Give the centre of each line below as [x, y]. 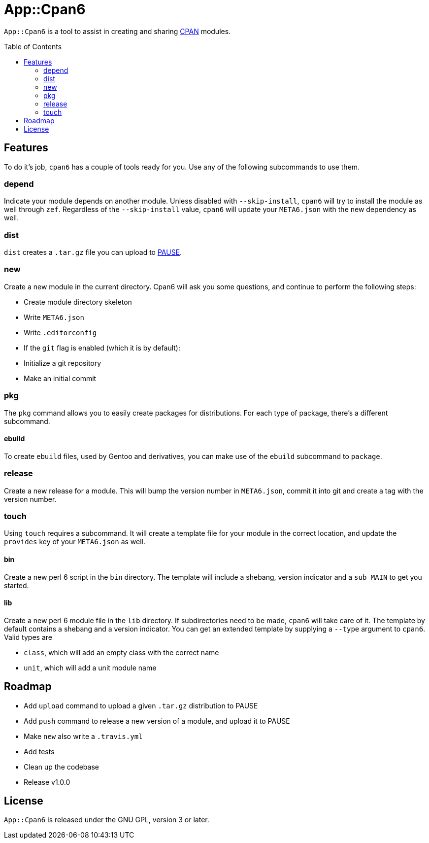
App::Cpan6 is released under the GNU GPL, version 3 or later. [107, 820]
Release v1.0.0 [47, 782]
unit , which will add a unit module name [90, 667]
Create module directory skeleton [78, 302]
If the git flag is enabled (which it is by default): [102, 348]
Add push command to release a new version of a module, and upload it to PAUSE [157, 721]
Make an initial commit [60, 378]
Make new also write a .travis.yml [83, 736]
